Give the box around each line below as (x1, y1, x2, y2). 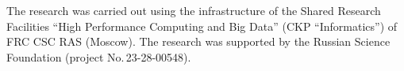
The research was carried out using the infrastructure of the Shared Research (6, 2, 381, 18)
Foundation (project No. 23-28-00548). (6, 48, 191, 65)
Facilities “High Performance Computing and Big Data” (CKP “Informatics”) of (6, 17, 398, 34)
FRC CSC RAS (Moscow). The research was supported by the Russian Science (6, 33, 391, 50)
